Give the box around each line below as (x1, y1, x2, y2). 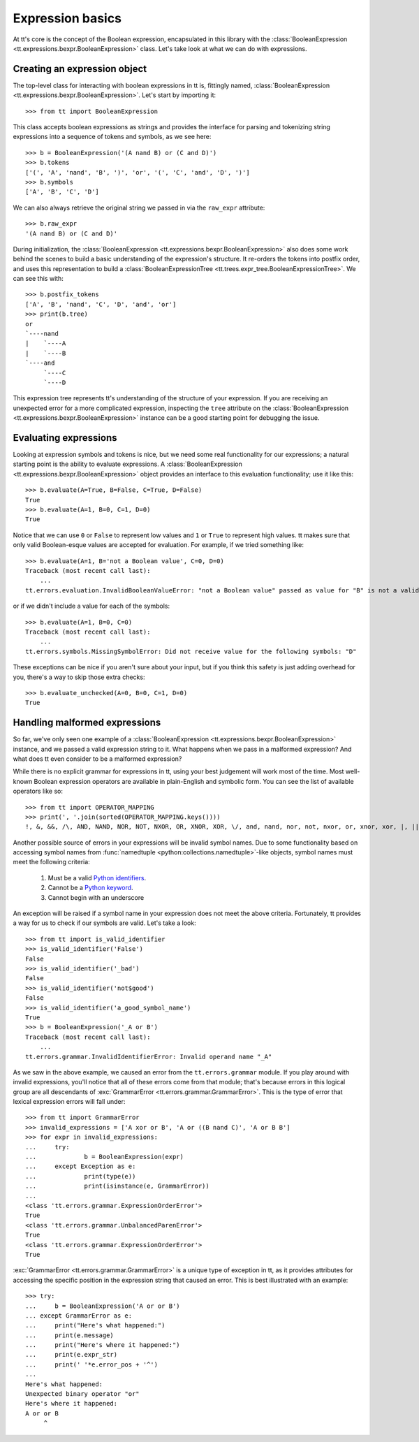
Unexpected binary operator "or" (25, 1390, 140, 1398)
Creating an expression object (13, 63, 147, 75)
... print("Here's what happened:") (25, 1321, 166, 1330)
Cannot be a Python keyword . (47, 884, 133, 892)
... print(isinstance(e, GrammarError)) (25, 1182, 209, 1190)
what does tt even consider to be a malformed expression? (13, 755, 182, 763)
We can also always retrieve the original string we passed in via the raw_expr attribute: (13, 203, 265, 212)
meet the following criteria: (13, 858, 90, 866)
